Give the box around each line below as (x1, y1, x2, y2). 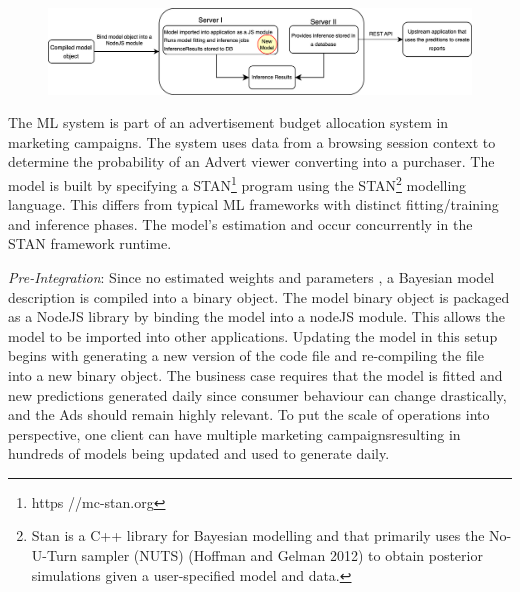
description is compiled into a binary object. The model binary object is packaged (8, 286, 510, 307)
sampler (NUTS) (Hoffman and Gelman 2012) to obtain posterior (81, 545, 483, 566)
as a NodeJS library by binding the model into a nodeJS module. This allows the (8, 306, 505, 327)
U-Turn (31, 545, 77, 566)
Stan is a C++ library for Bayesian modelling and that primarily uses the (31, 525, 485, 546)
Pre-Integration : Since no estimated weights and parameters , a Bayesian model (8, 266, 495, 287)
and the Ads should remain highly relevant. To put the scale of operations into (8, 404, 490, 425)
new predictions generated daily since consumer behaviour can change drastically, (8, 384, 507, 405)
